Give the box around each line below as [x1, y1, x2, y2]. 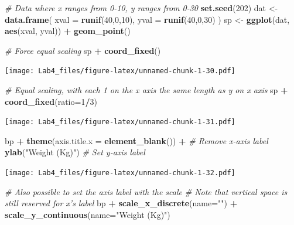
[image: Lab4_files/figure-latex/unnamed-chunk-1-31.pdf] [5, 118, 235, 127]
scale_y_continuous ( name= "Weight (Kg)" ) [5, 208, 170, 220]
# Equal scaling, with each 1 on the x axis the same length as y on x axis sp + [5, 84, 288, 96]
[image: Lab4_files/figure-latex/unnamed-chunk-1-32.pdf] [5, 169, 235, 178]
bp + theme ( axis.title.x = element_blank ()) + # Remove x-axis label [5, 134, 268, 146]
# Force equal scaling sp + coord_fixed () [5, 44, 161, 56]
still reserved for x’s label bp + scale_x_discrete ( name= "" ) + [5, 197, 238, 209]
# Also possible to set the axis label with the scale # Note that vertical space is [5, 185, 288, 197]
